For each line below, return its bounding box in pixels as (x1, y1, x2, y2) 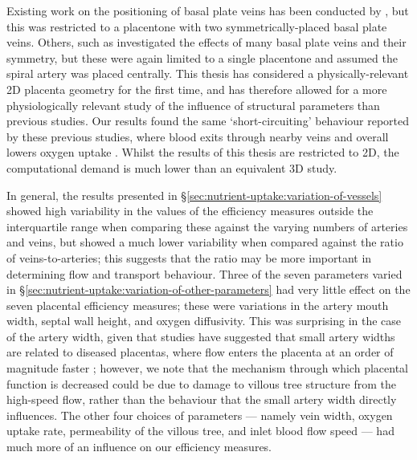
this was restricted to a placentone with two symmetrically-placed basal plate (6, 18, 387, 35)
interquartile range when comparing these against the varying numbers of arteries (6, 218, 408, 234)
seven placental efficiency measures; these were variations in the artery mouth (6, 296, 389, 313)
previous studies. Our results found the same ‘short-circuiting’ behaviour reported (6, 112, 410, 129)
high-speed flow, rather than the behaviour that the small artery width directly (6, 391, 397, 408)
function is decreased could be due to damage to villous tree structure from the (6, 375, 397, 392)
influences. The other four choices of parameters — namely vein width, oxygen (6, 406, 393, 423)
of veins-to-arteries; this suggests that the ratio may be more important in (6, 249, 372, 266)
